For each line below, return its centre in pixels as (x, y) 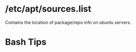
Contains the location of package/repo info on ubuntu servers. (68, 22)
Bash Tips (26, 42)
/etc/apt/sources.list (48, 9)
